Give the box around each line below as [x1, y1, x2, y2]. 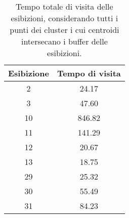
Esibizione [8, 67, 49, 79]
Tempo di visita [57, 67, 121, 79]
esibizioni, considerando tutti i [11, 12, 118, 24]
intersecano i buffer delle [21, 35, 108, 47]
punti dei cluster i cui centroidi [10, 24, 119, 35]
